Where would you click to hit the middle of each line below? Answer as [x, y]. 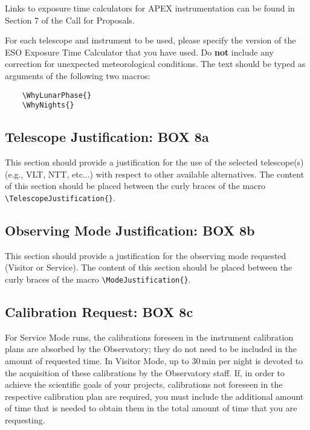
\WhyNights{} [48, 105]
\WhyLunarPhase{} [57, 95]
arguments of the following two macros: [78, 75]
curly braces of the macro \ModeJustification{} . [98, 279]
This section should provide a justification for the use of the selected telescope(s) [154, 162]
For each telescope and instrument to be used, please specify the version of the [150, 40]
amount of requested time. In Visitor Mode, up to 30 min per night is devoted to [154, 360]
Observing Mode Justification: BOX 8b [130, 230]
